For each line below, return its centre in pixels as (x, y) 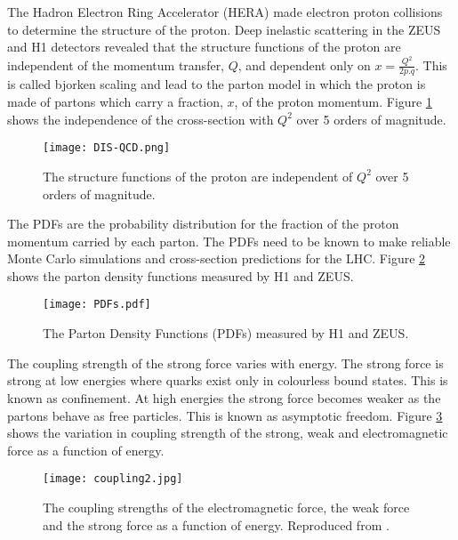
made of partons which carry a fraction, (115, 102)
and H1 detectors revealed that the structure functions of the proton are (204, 47)
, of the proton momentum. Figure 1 (333, 102)
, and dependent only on (304, 64)
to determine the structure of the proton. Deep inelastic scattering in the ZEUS (224, 29)
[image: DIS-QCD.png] (107, 148)
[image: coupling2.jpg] (113, 479)
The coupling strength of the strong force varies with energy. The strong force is (225, 363)
